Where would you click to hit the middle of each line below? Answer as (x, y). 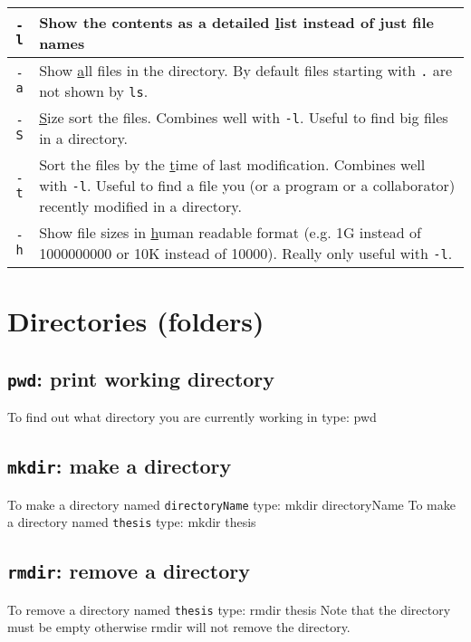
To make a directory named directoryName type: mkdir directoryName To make (231, 504)
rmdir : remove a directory (129, 571)
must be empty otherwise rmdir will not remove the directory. (179, 627)
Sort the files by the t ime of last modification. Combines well (232, 164)
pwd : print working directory (141, 378)
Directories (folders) (136, 321)
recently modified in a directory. (140, 206)
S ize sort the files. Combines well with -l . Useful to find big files (244, 117)
